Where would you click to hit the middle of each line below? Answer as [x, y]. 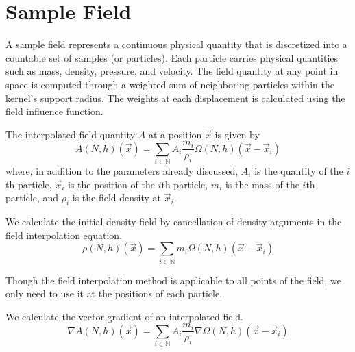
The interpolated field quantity [71, 134]
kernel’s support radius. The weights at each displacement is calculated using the [175, 98]
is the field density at [117, 198]
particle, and [32, 198]
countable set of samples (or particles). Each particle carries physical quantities [172, 57]
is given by [237, 134]
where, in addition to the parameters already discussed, [122, 171]
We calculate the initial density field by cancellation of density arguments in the [174, 222]
